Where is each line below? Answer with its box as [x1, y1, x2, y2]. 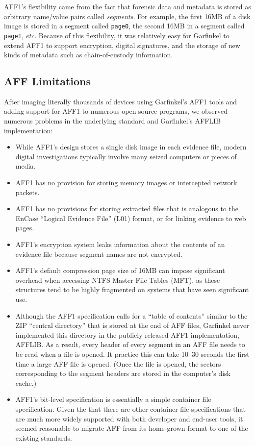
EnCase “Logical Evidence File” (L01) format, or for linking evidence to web [15, 213, 246, 223]
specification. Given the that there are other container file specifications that [15, 403, 246, 414]
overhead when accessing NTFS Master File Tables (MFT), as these [15, 274, 220, 285]
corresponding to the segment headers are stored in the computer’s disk [15, 368, 230, 378]
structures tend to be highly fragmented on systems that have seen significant [15, 284, 249, 295]
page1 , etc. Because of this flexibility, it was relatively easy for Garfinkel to [4, 30, 229, 40]
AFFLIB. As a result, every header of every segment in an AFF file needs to [15, 339, 245, 349]
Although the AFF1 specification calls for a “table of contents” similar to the [15, 310, 248, 321]
